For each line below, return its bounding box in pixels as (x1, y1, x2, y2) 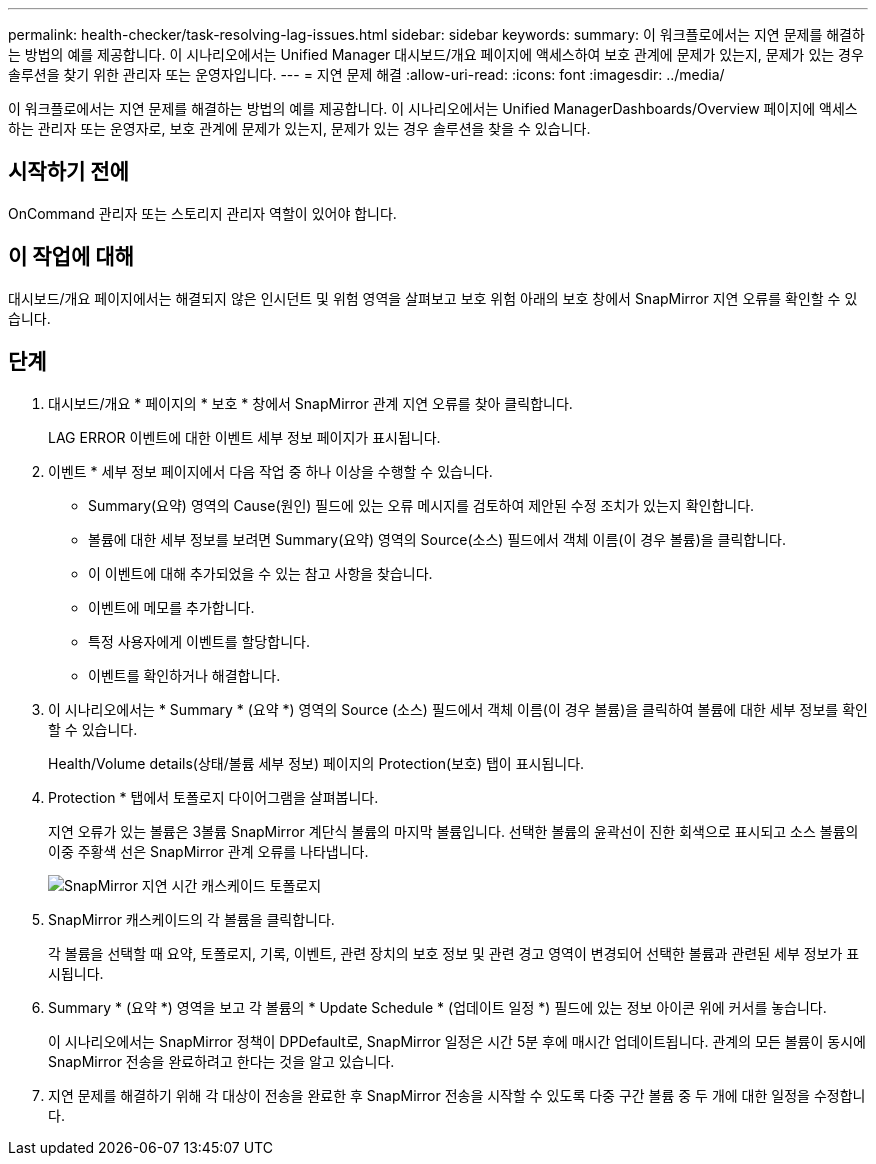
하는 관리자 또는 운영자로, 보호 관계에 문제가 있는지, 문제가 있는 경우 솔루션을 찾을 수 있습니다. (8, 120, 591, 137)
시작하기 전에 (8, 159, 129, 185)
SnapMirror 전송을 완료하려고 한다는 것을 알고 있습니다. (48, 1052, 395, 1070)
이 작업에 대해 (8, 244, 134, 270)
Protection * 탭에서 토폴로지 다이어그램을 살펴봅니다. (48, 788, 379, 806)
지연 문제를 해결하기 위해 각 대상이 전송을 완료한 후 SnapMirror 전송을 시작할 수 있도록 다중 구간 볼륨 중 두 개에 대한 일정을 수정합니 (48, 1086, 866, 1104)
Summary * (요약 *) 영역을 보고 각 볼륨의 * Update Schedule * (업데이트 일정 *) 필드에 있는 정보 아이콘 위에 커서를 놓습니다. (48, 998, 827, 1016)
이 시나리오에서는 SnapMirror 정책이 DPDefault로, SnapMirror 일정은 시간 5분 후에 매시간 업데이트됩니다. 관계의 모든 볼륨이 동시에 (48, 1032, 866, 1050)
